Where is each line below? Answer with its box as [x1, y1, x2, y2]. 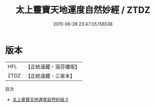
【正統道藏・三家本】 [25, 72, 76, 79]
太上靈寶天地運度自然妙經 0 [12, 96, 69, 102]
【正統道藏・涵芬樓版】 [25, 63, 80, 70]
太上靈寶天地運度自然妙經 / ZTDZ [15, 4, 151, 16]
